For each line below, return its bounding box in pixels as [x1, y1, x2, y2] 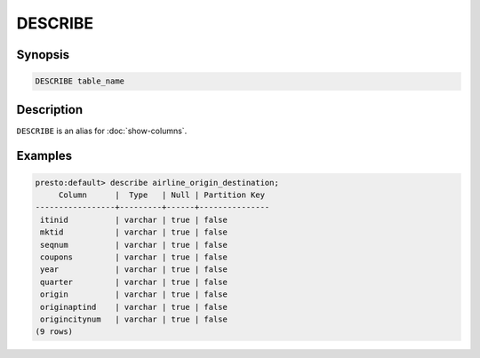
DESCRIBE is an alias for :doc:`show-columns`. [16, 125, 188, 136]
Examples [16, 148, 73, 163]
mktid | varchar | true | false [40, 227, 228, 237]
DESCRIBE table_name [35, 76, 124, 86]
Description [16, 102, 84, 117]
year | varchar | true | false [40, 265, 228, 274]
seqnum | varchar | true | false [40, 240, 228, 250]
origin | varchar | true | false [40, 290, 228, 299]
